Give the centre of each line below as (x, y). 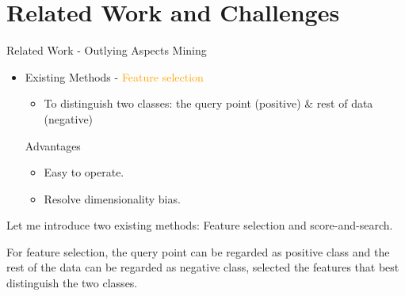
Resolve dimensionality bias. (112, 198)
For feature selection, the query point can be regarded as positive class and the (198, 251)
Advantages (53, 145)
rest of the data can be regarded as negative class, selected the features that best (203, 267)
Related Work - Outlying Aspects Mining (107, 50)
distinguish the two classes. (72, 283)
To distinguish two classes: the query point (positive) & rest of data (208, 103)
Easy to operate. (84, 172)
